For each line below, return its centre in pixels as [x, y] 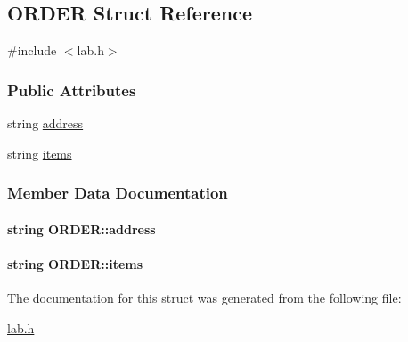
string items [40, 153]
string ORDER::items [75, 263]
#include [32, 50]
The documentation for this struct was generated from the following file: [204, 298]
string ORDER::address [82, 228]
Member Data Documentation [118, 193]
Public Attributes [72, 90]
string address [45, 123]
